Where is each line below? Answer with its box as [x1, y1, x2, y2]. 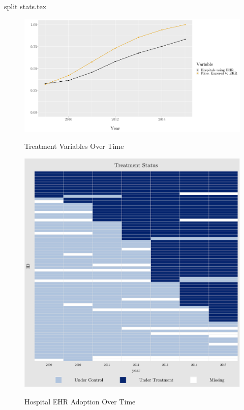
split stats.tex [4, 1, 47, 11]
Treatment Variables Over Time [24, 141, 124, 151]
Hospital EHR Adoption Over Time [24, 396, 136, 406]
